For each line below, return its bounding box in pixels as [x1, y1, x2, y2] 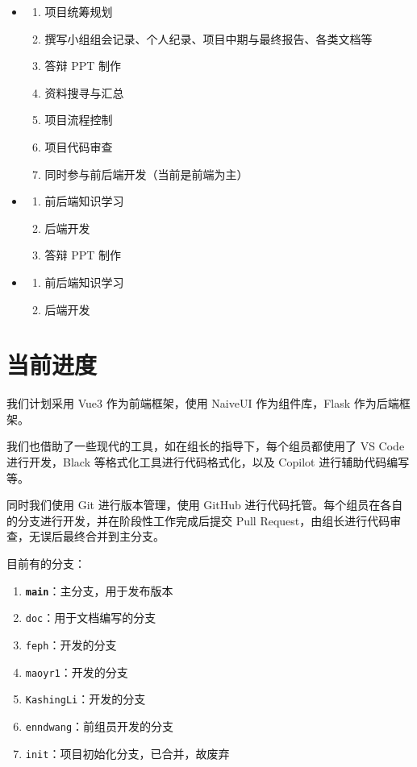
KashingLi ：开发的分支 [25, 690, 146, 707]
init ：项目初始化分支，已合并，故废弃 [25, 744, 230, 761]
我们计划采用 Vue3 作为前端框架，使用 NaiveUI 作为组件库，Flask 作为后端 [6, 395, 399, 412]
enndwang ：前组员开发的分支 [25, 717, 174, 734]
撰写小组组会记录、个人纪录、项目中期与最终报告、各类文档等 [44, 30, 373, 47]
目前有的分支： [6, 555, 85, 571]
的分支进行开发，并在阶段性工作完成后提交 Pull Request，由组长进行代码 [6, 512, 390, 529]
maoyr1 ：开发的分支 [25, 663, 128, 680]
